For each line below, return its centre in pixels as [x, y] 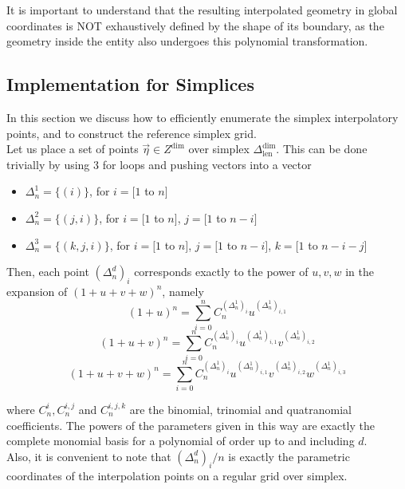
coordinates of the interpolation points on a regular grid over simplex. [177, 476]
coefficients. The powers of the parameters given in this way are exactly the [191, 425]
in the [360, 272]
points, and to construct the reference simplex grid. [132, 133]
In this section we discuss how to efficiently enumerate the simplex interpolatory [202, 117]
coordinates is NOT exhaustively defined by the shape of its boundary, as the [195, 25]
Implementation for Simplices [130, 84]
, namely [183, 291]
